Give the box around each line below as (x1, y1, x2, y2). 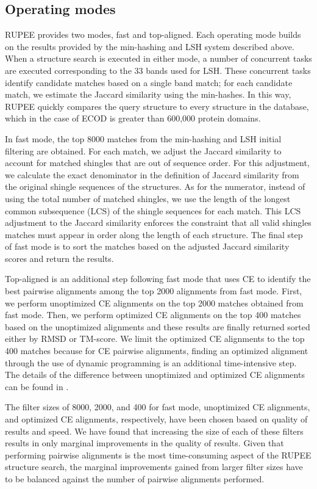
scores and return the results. (5, 252, 114, 264)
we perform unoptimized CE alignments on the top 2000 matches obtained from (5, 296, 304, 309)
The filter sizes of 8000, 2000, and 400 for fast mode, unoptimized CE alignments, (5, 400, 310, 413)
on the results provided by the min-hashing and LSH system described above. (5, 40, 294, 53)
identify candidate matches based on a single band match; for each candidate (5, 76, 293, 89)
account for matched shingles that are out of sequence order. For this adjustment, (5, 156, 310, 169)
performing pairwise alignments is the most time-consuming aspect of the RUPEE (5, 448, 312, 461)
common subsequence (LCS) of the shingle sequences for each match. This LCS (5, 204, 301, 217)
